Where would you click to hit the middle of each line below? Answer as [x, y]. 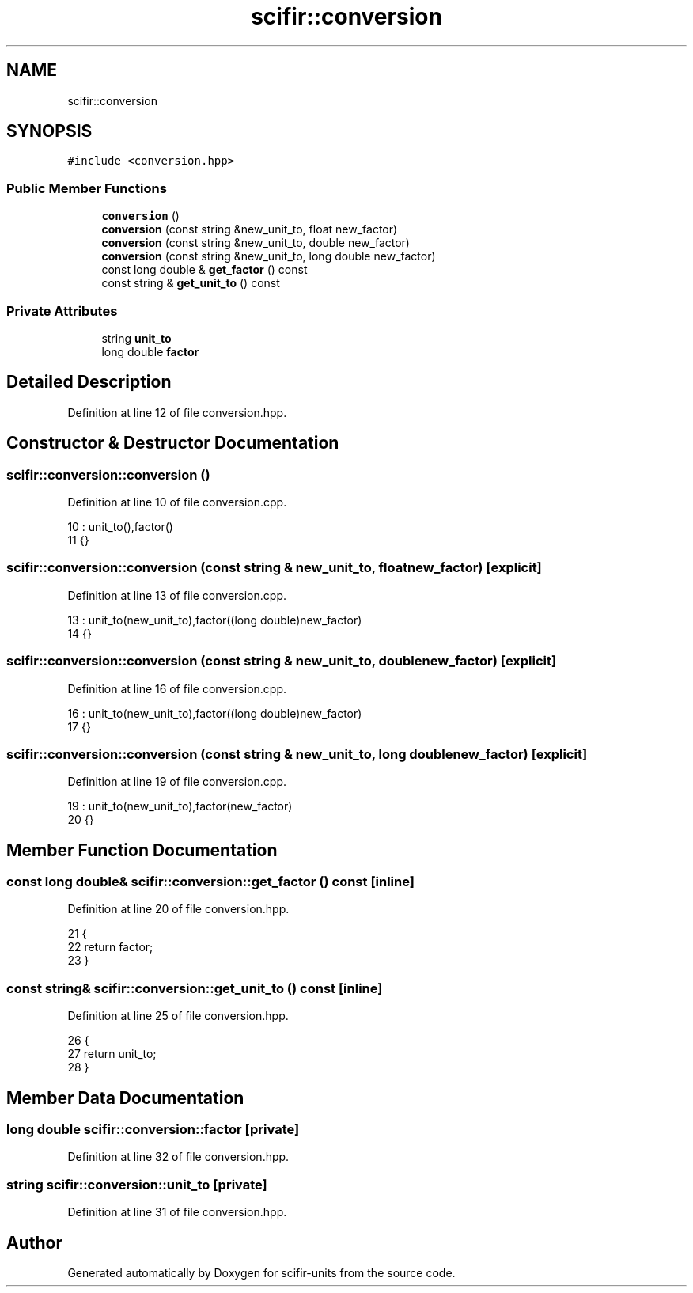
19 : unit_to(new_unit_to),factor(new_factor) [180, 806]
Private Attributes [62, 311]
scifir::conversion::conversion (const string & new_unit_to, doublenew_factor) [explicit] [282, 661]
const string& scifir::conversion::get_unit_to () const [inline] [195, 988]
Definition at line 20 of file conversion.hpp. [178, 909]
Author [34, 1242]
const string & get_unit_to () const [191, 283]
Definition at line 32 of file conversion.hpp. [178, 1157]
